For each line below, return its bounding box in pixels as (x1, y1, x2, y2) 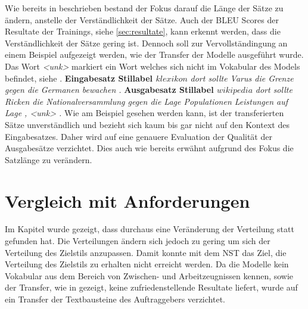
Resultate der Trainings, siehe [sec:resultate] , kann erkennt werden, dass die (5, 25, 281, 38)
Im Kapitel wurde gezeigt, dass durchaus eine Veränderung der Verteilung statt (5, 223, 294, 235)
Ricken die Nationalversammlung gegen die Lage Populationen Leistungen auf (5, 95, 288, 107)
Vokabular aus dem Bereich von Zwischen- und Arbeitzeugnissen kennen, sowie (5, 269, 294, 282)
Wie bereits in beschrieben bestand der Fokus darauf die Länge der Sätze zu (5, 2, 284, 14)
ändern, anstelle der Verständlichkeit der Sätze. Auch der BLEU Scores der (5, 13, 279, 26)
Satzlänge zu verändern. (5, 153, 92, 166)
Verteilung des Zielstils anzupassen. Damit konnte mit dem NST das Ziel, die (5, 246, 287, 258)
